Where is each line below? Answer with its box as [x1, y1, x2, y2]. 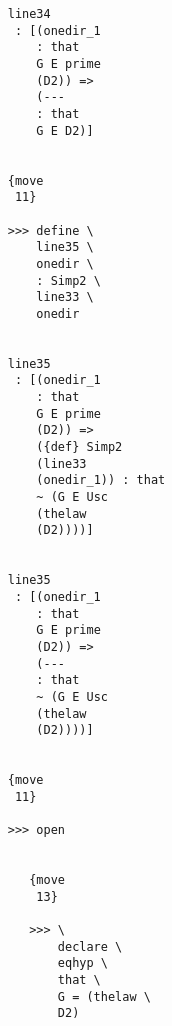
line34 [7, 7, 51, 21]
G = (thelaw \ [57, 989, 151, 1004]
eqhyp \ [57, 956, 108, 971]
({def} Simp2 [36, 440, 123, 455]
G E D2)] [36, 123, 94, 138]
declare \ [57, 939, 123, 954]
